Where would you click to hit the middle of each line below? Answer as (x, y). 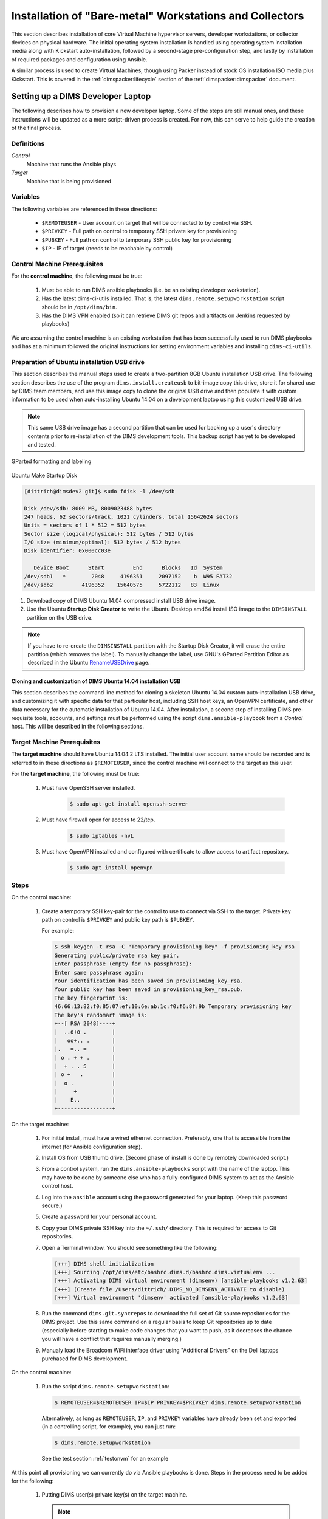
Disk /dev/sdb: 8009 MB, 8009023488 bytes (88, 508)
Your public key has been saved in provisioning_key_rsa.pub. (149, 989)
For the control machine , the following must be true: (77, 276)
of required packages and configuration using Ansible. (80, 59)
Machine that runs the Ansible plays (71, 164)
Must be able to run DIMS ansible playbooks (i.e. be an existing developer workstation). (151, 290)
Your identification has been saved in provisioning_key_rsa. (149, 981)
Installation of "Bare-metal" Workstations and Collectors (158, 16)
